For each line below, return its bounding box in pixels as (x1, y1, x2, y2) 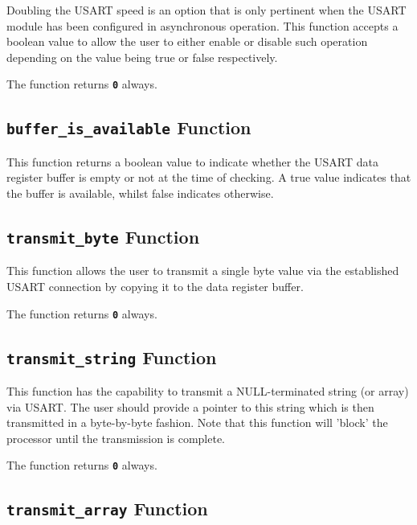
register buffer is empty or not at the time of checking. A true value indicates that (6, 169, 411, 186)
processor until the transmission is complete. (6, 429, 226, 446)
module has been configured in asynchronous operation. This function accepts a (6, 17, 399, 34)
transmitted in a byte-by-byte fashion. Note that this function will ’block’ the (6, 414, 388, 431)
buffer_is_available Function (6, 115, 251, 140)
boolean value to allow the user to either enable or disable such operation (6, 33, 368, 50)
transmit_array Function (6, 496, 208, 521)
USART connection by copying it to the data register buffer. (6, 277, 304, 294)
